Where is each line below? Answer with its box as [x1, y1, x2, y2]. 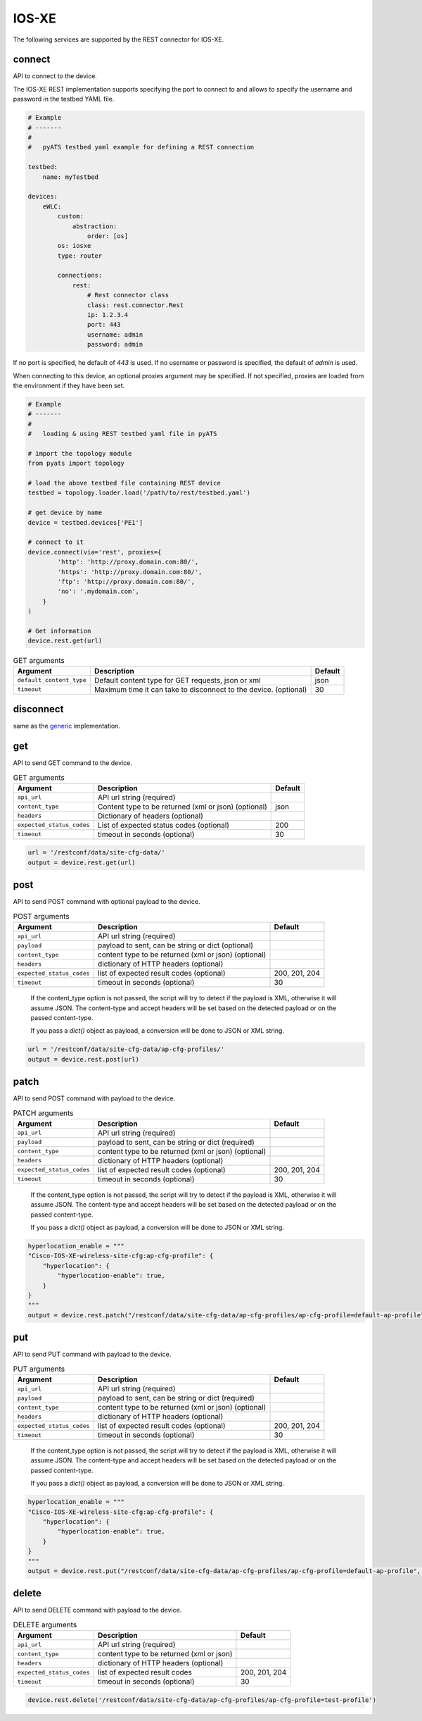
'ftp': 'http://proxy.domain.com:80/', [57, 578, 195, 585]
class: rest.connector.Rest [87, 301, 184, 309]
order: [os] [87, 232, 129, 240]
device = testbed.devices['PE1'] [27, 518, 143, 526]
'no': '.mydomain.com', [57, 588, 140, 595]
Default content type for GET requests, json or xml [94, 675, 261, 685]
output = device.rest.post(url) [27, 1055, 140, 1063]
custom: [57, 212, 84, 220]
